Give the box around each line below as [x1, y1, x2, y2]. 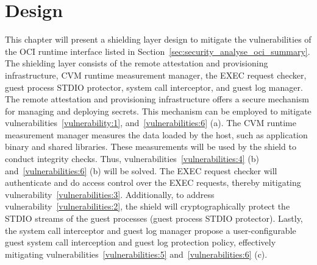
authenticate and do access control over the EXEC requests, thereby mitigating [5, 176, 301, 189]
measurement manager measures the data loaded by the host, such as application [5, 128, 308, 141]
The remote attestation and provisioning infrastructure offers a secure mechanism [5, 93, 309, 105]
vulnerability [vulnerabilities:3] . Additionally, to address [5, 188, 215, 200]
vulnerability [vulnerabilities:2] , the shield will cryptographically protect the [5, 200, 290, 213]
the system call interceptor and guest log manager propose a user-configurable [5, 224, 296, 236]
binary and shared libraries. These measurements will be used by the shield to [5, 140, 296, 153]
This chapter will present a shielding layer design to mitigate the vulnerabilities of [5, 33, 312, 46]
